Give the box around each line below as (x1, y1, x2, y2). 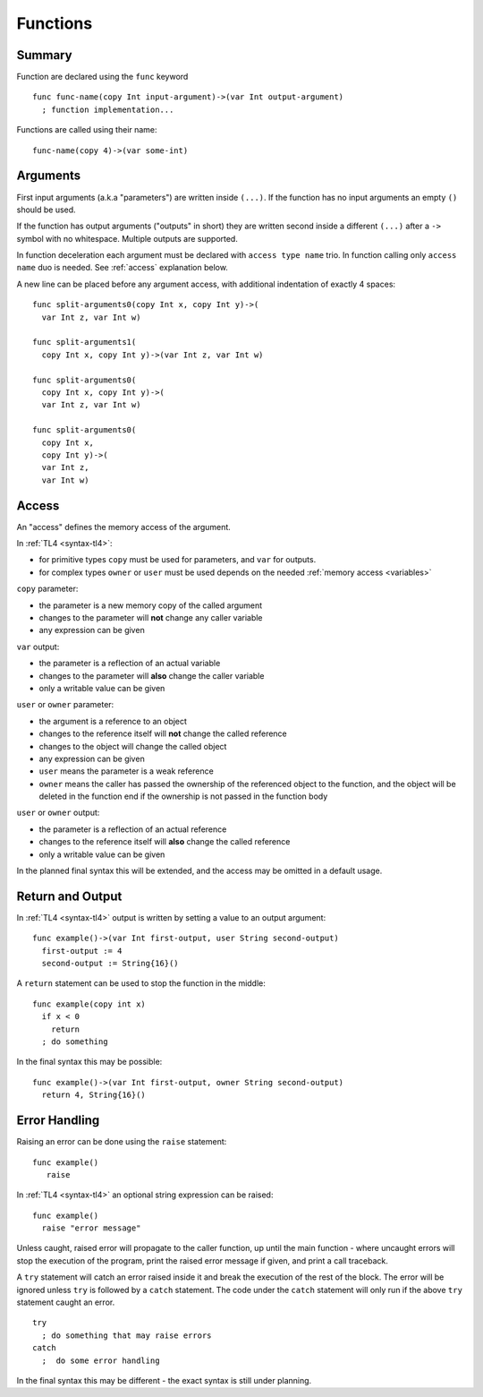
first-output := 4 (41, 946, 123, 956)
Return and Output (16, 888, 123, 904)
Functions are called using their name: (16, 124, 157, 135)
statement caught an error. (16, 1297, 115, 1307)
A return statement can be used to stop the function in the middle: (16, 978, 266, 989)
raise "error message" (41, 1223, 141, 1233)
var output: (16, 641, 60, 652)
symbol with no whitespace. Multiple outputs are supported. (16, 233, 239, 244)
